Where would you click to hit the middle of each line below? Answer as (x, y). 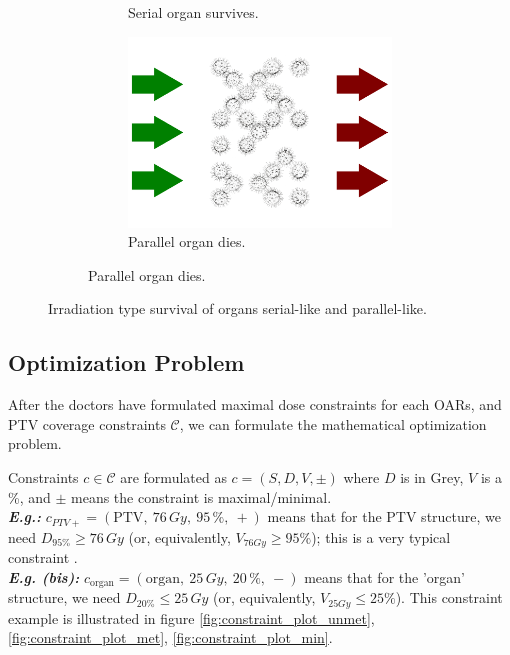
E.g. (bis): (44, 576)
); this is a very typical (381, 536)
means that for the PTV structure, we (384, 516)
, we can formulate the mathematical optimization (333, 423)
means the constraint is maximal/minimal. (201, 496)
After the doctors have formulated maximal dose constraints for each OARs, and (255, 404)
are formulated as (173, 476)
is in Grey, (432, 476)
